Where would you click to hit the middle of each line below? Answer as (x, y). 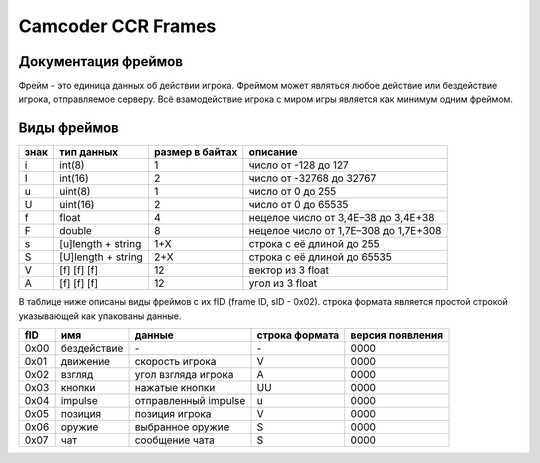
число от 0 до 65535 (298, 205)
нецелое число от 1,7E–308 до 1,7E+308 (345, 231)
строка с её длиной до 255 (314, 244)
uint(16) (77, 205)
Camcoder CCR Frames (117, 26)
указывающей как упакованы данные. (100, 316)
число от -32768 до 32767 (312, 178)
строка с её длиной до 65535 (320, 257)
